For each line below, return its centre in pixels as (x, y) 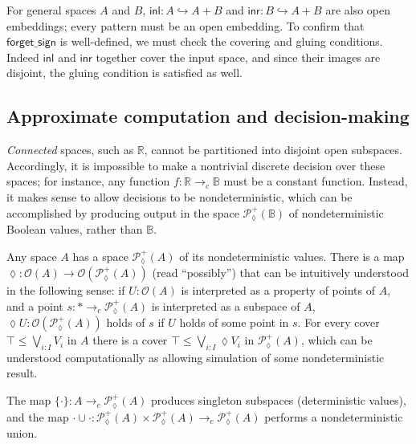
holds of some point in (234, 322)
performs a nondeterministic (334, 416)
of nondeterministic (336, 212)
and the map (38, 416)
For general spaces (51, 10)
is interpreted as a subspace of (226, 306)
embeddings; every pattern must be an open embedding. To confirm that (186, 25)
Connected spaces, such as (70, 150)
